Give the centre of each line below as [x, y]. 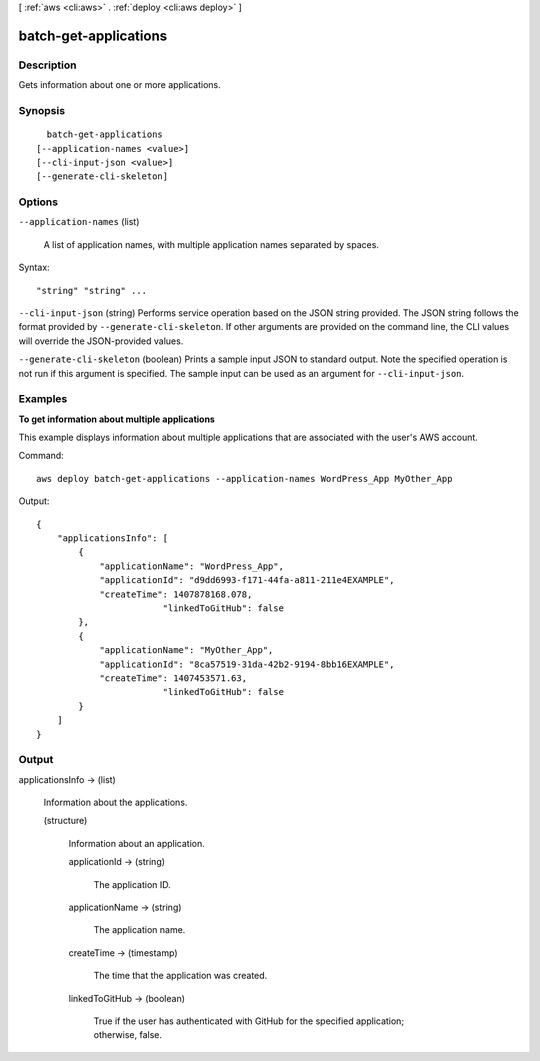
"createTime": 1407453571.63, [173, 678]
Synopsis [41, 110]
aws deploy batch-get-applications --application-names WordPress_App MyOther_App [244, 478]
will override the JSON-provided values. [101, 341]
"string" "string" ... [92, 290]
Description [47, 65]
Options [38, 202]
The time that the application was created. [180, 976]
